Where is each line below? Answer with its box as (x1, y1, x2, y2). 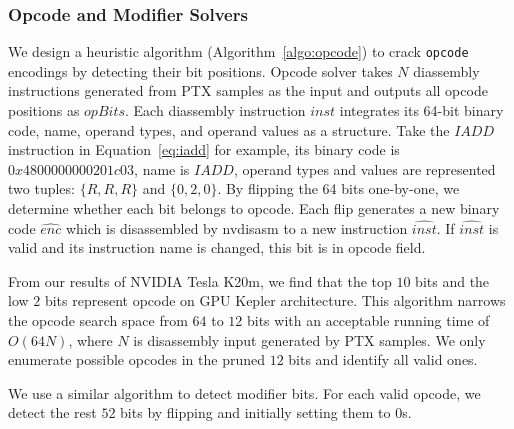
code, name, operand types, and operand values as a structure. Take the (8, 119, 450, 140)
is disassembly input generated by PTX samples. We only (133, 329, 486, 350)
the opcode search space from (8, 310, 188, 330)
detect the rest (8, 402, 97, 423)
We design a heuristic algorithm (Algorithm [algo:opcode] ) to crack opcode (8, 41, 469, 62)
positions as (8, 100, 80, 121)
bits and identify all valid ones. (288, 349, 478, 370)
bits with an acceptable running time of (246, 310, 490, 330)
